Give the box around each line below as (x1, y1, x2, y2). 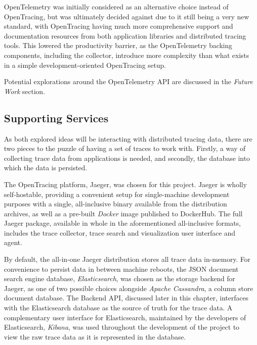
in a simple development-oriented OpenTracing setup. (4, 59, 166, 70)
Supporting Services (4, 110, 109, 125)
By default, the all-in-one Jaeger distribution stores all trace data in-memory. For (4, 254, 251, 264)
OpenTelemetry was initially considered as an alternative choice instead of (4, 1, 229, 11)
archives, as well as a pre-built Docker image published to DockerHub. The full (4, 208, 243, 218)
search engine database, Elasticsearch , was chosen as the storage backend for (4, 273, 235, 284)
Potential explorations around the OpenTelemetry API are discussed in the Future (4, 76, 253, 87)
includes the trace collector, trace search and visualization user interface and (4, 227, 235, 238)
